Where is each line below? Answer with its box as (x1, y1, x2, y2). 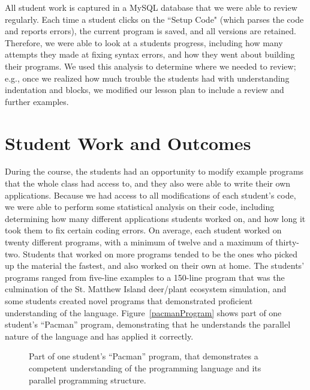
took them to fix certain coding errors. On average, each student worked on (5, 224, 282, 236)
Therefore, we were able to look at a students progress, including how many (5, 36, 283, 49)
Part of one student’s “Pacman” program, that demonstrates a (29, 350, 258, 362)
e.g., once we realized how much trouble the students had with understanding (5, 71, 290, 84)
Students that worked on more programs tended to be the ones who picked (23, 247, 298, 260)
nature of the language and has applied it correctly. (5, 329, 194, 342)
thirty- (275, 236, 299, 248)
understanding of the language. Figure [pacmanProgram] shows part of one (5, 306, 282, 319)
